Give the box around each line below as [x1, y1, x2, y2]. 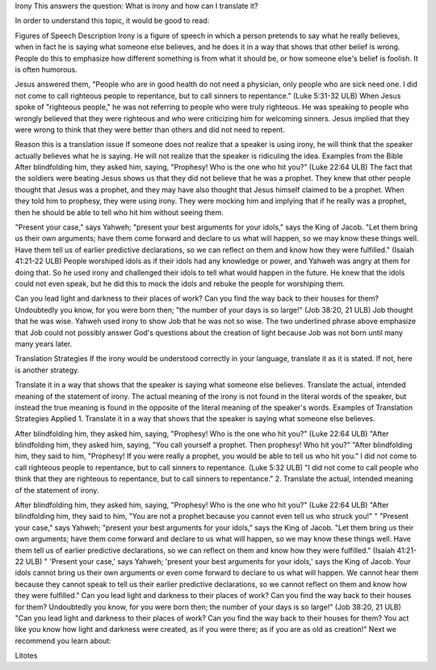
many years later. [15, 339, 73, 348]
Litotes [15, 651, 38, 660]
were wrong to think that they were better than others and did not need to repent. [15, 124, 286, 134]
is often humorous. [15, 65, 78, 74]
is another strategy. [15, 364, 80, 375]
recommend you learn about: [15, 635, 112, 646]
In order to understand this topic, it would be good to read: [15, 16, 210, 26]
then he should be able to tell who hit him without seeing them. [15, 207, 224, 217]
